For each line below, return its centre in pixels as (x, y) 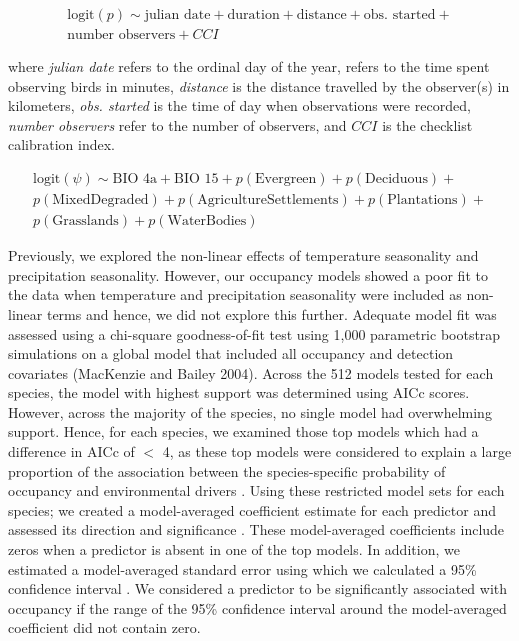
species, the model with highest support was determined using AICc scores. (239, 392)
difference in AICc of (71, 451)
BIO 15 (196, 179)
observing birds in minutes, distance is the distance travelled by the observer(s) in (259, 85)
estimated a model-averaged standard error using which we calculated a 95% (242, 568)
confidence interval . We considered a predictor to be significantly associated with (258, 588)
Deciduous (396, 179)
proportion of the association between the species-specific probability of (227, 470)
